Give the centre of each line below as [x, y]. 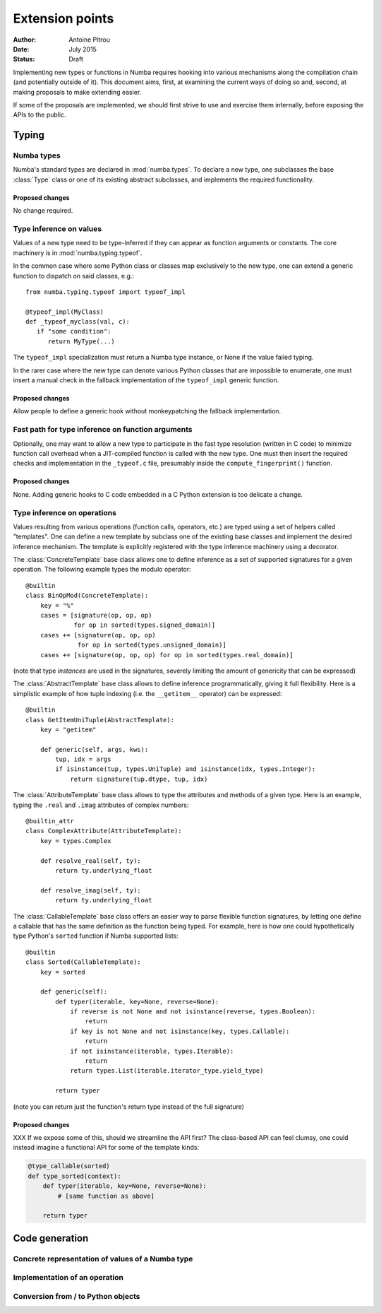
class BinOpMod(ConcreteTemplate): [87, 596]
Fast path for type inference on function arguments [103, 430]
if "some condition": [74, 331]
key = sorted [62, 972]
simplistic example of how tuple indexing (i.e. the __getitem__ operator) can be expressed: [147, 693]
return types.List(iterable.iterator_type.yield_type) [167, 1071]
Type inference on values [58, 228]
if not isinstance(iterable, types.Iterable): [152, 1051]
